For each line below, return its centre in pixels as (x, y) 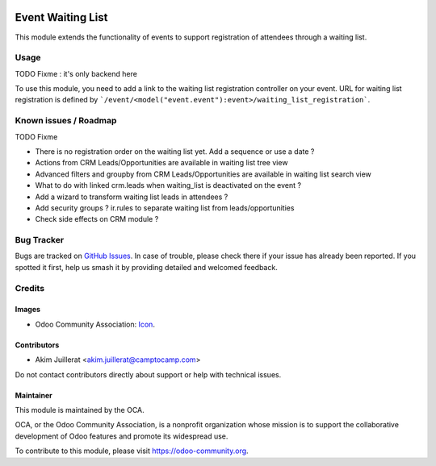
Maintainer (34, 395)
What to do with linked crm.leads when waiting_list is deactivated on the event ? (168, 185)
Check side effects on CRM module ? (97, 219)
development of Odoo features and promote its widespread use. (122, 436)
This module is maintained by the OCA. (80, 410)
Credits (29, 288)
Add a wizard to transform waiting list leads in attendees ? (132, 197)
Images (27, 310)
